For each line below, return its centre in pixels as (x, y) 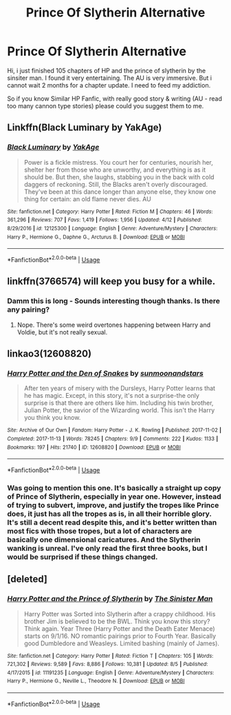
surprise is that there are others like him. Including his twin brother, (119, 403)
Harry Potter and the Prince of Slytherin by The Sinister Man (110, 599)
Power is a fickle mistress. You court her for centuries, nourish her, (118, 162)
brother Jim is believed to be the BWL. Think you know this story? (117, 621)
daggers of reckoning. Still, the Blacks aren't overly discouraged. (116, 184)
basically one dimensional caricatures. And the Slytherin (104, 539)
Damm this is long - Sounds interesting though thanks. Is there (114, 301)
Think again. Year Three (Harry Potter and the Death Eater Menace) (119, 628)
